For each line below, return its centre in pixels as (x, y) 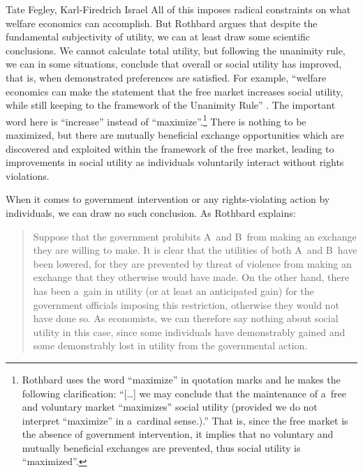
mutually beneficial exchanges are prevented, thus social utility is (161, 447)
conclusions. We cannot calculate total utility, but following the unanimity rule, (176, 50)
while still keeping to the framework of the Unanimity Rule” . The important (171, 105)
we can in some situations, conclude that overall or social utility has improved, (174, 64)
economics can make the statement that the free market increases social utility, (175, 91)
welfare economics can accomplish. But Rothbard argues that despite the (162, 23)
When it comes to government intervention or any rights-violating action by (168, 199)
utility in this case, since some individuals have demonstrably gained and (189, 332)
